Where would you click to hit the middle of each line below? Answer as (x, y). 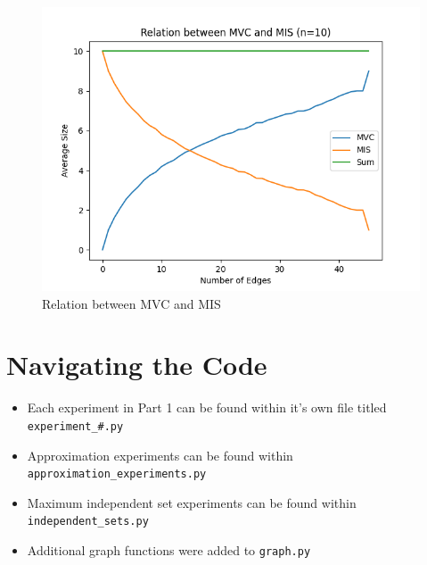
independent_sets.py (88, 522)
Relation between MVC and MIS (131, 303)
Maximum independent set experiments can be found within (192, 502)
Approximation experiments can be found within (160, 455)
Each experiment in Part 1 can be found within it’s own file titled (207, 407)
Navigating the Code (137, 365)
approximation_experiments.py (117, 474)
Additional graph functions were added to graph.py (169, 550)
